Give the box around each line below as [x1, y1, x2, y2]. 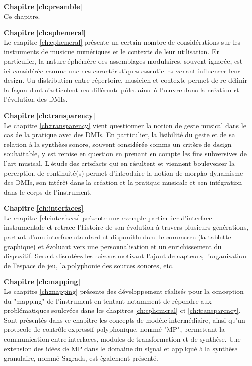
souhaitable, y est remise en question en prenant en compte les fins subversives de [4, 148, 247, 159]
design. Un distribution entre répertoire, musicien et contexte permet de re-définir [4, 75, 248, 85]
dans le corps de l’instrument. [4, 186, 92, 197]
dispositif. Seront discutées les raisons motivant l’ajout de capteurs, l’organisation [4, 251, 247, 261]
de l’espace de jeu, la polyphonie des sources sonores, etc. [4, 260, 174, 270]
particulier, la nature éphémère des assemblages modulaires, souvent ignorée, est [4, 55, 243, 66]
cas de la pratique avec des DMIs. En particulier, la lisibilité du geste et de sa [4, 129, 235, 140]
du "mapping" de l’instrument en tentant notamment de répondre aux [4, 295, 212, 306]
